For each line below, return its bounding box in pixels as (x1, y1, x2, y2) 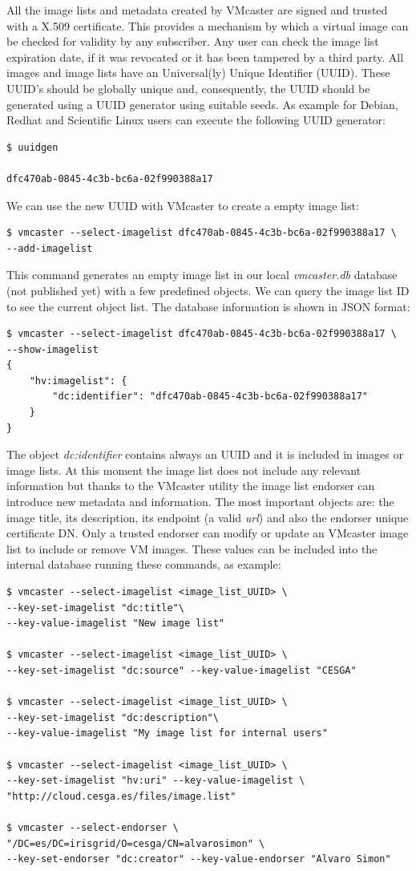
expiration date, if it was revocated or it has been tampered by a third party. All (6, 48, 404, 65)
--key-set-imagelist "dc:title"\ (6, 602, 184, 614)
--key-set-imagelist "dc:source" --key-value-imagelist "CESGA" (6, 664, 357, 676)
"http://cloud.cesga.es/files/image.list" (6, 790, 236, 802)
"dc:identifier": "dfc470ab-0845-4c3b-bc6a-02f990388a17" (52, 391, 369, 403)
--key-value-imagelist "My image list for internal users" (6, 727, 328, 739)
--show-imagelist (6, 343, 99, 355)
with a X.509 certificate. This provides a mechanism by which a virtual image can (6, 17, 409, 34)
